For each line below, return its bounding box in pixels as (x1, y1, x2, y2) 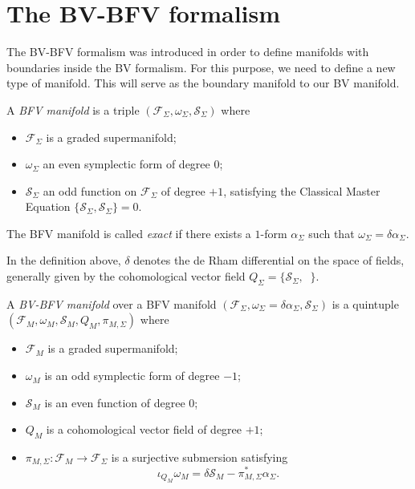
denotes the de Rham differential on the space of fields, (133, 252, 405, 269)
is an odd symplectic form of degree (44, 367, 220, 384)
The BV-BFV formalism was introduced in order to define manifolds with (6, 43, 369, 60)
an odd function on (43, 182, 137, 199)
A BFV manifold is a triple (6, 101, 140, 118)
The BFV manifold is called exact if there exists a (6, 224, 251, 241)
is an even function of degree (44, 394, 185, 410)
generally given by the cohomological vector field (6, 268, 246, 285)
